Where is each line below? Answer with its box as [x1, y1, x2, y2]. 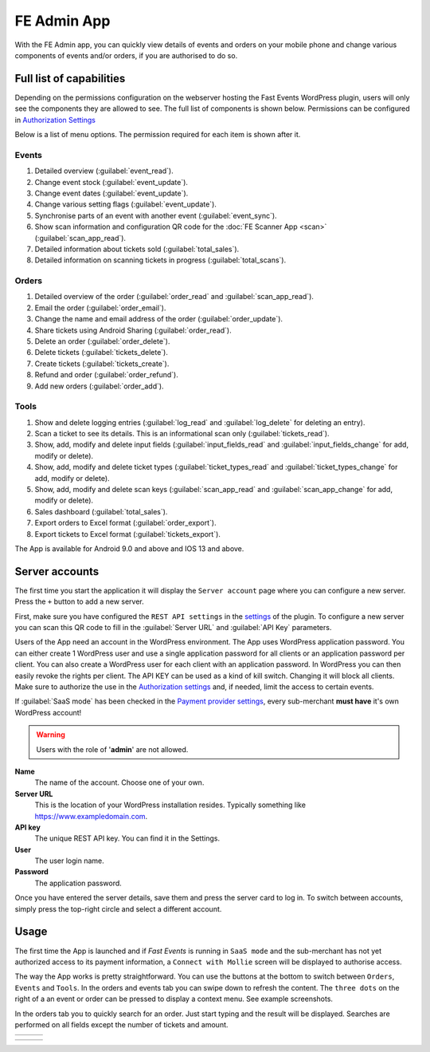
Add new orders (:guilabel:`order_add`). [34, 381, 164, 391]
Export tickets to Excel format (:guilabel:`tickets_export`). [34, 529, 221, 538]
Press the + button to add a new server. [14, 597, 144, 606]
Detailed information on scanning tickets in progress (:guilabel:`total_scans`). [34, 255, 287, 265]
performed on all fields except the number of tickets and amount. [14, 1019, 229, 1029]
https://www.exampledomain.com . [34, 811, 148, 821]
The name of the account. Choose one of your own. [34, 778, 205, 787]
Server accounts [14, 565, 100, 578]
